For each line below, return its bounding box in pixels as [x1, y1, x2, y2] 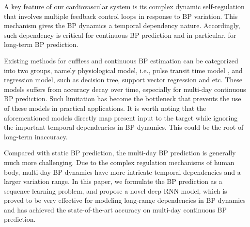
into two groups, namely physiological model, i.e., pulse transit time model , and [4, 65, 243, 75]
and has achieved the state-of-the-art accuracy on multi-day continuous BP [4, 204, 227, 214]
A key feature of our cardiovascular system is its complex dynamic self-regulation [4, 1, 245, 11]
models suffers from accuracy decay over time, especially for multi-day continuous [4, 84, 246, 94]
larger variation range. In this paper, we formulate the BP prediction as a [4, 176, 222, 186]
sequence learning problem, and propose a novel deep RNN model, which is [4, 185, 227, 196]
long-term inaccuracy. [4, 131, 68, 141]
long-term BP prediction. [4, 39, 78, 49]
